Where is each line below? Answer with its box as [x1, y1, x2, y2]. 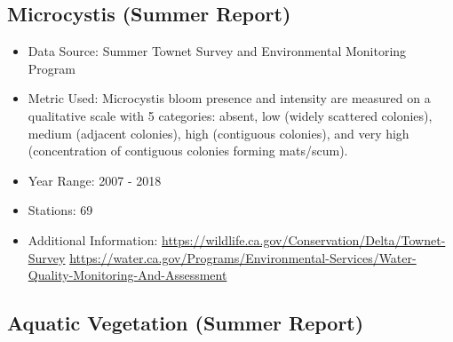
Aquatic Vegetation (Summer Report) [7, 309, 364, 337]
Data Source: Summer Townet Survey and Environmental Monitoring [28, 42, 407, 60]
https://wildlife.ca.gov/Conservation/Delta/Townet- [162, 230, 446, 249]
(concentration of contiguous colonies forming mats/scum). [28, 141, 348, 160]
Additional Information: [28, 230, 158, 249]
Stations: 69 [28, 201, 93, 219]
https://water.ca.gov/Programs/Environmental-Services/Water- [69, 248, 417, 266]
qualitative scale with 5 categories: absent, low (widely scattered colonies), [28, 106, 433, 124]
